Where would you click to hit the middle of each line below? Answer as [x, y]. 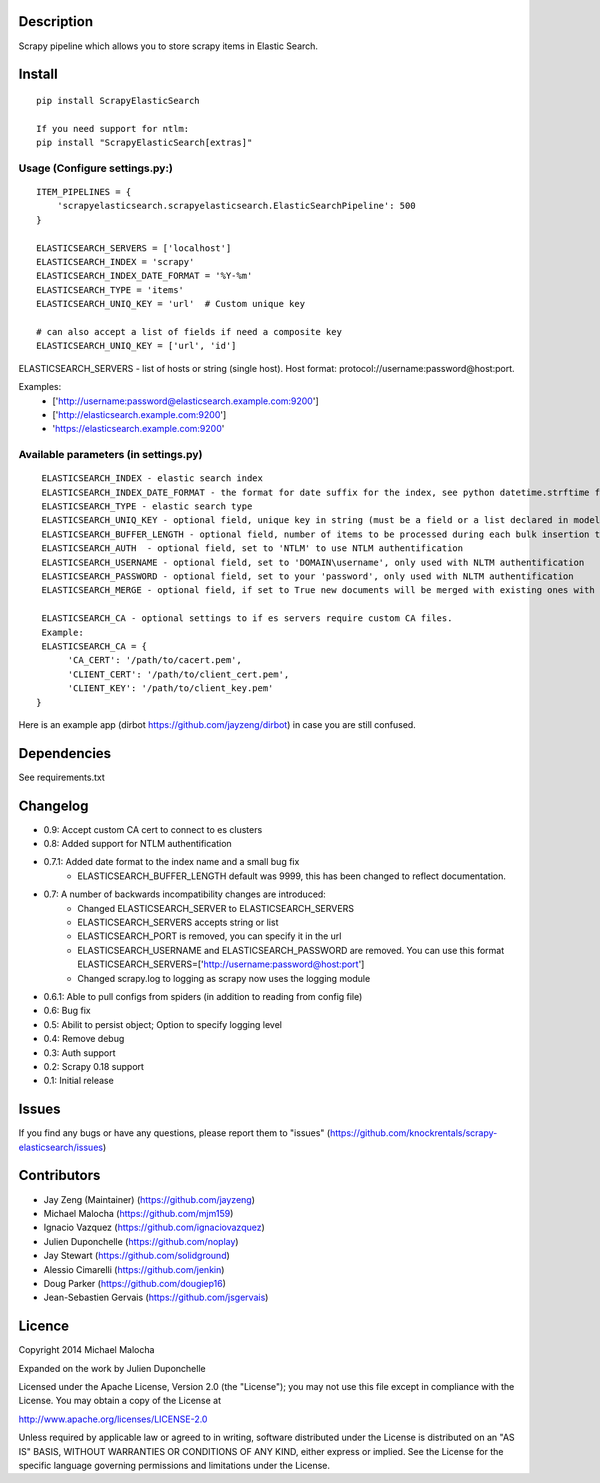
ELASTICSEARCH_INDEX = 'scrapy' [115, 261]
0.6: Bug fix [67, 1011]
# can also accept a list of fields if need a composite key [189, 331]
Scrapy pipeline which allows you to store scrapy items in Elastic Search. [168, 46]
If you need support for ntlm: [113, 128]
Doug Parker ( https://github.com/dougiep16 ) [135, 1283]
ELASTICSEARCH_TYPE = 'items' [110, 289]
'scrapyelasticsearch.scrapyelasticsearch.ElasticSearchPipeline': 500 [236, 206]
